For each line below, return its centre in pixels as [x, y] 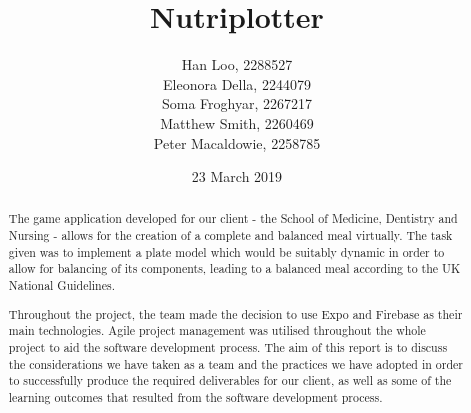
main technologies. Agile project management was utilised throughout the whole [217, 330]
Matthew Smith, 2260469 [237, 122]
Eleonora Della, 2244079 [237, 83]
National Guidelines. [61, 285]
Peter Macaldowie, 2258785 [237, 142]
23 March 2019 [237, 176]
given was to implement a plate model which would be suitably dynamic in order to [226, 251]
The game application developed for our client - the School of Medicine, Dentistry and [233, 218]
